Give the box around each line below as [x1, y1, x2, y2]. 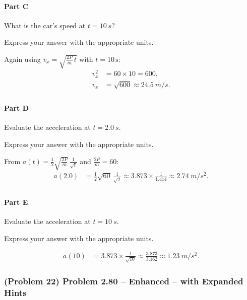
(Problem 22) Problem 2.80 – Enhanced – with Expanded [4, 275, 243, 287]
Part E [4, 196, 28, 207]
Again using [4, 53, 41, 64]
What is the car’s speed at [4, 20, 86, 30]
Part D [4, 103, 29, 113]
